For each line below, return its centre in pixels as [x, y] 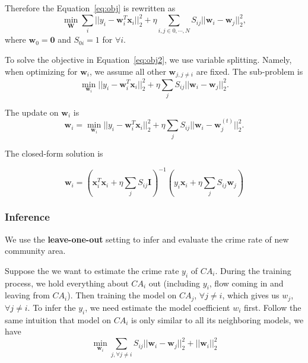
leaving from [27, 295]
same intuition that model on [58, 319]
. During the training [253, 270]
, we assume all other [128, 71]
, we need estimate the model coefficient [158, 307]
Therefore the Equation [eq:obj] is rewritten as [90, 8]
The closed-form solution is [54, 153]
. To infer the [52, 307]
